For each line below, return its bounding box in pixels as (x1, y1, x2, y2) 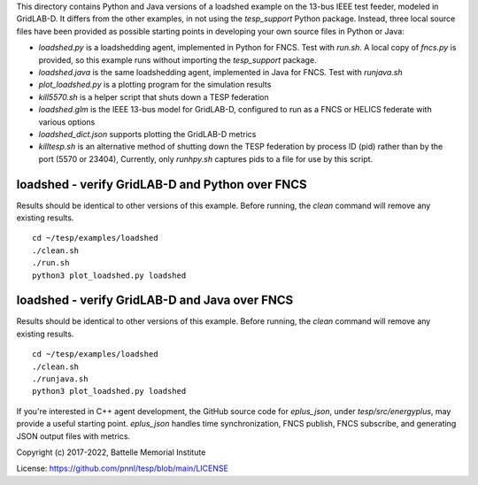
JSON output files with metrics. (16, 430, 131, 442)
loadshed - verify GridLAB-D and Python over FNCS (16, 177, 307, 192)
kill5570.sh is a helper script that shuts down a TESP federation (38, 91, 269, 102)
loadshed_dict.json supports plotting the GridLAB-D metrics (38, 128, 257, 139)
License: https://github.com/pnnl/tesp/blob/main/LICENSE (16, 463, 229, 473)
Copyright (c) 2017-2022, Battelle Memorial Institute (16, 447, 206, 458)
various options (38, 116, 96, 127)
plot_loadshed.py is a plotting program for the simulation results (38, 80, 272, 90)
